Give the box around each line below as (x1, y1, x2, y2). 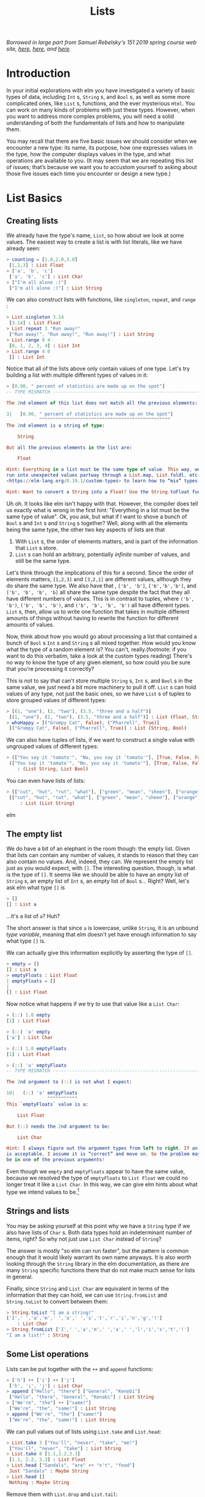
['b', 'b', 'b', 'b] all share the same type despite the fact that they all (6, 588, 190, 596)
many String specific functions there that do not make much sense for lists (6, 1266, 195, 1274)
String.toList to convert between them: (6, 1297, 109, 1305)
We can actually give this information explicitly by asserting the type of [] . (6, 949, 193, 957)
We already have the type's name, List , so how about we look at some (6, 232, 184, 239)
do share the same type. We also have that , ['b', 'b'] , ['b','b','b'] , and (6, 582, 196, 589)
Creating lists (6, 216, 59, 226)
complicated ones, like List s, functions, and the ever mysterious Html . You (6, 100, 195, 107)
